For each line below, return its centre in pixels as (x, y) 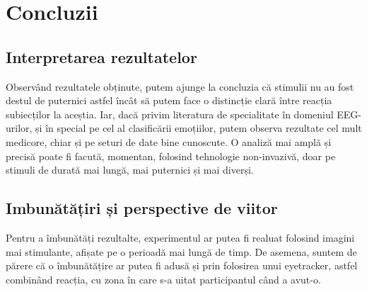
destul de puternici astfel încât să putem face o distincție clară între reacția (169, 100)
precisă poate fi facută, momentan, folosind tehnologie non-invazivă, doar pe (171, 156)
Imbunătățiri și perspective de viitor (142, 208)
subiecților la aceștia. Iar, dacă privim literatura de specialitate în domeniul (170, 114)
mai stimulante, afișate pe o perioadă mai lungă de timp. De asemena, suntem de (181, 251)
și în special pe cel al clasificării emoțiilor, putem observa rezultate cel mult (199, 128)
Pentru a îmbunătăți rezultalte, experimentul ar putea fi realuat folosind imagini (180, 237)
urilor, (19, 128)
